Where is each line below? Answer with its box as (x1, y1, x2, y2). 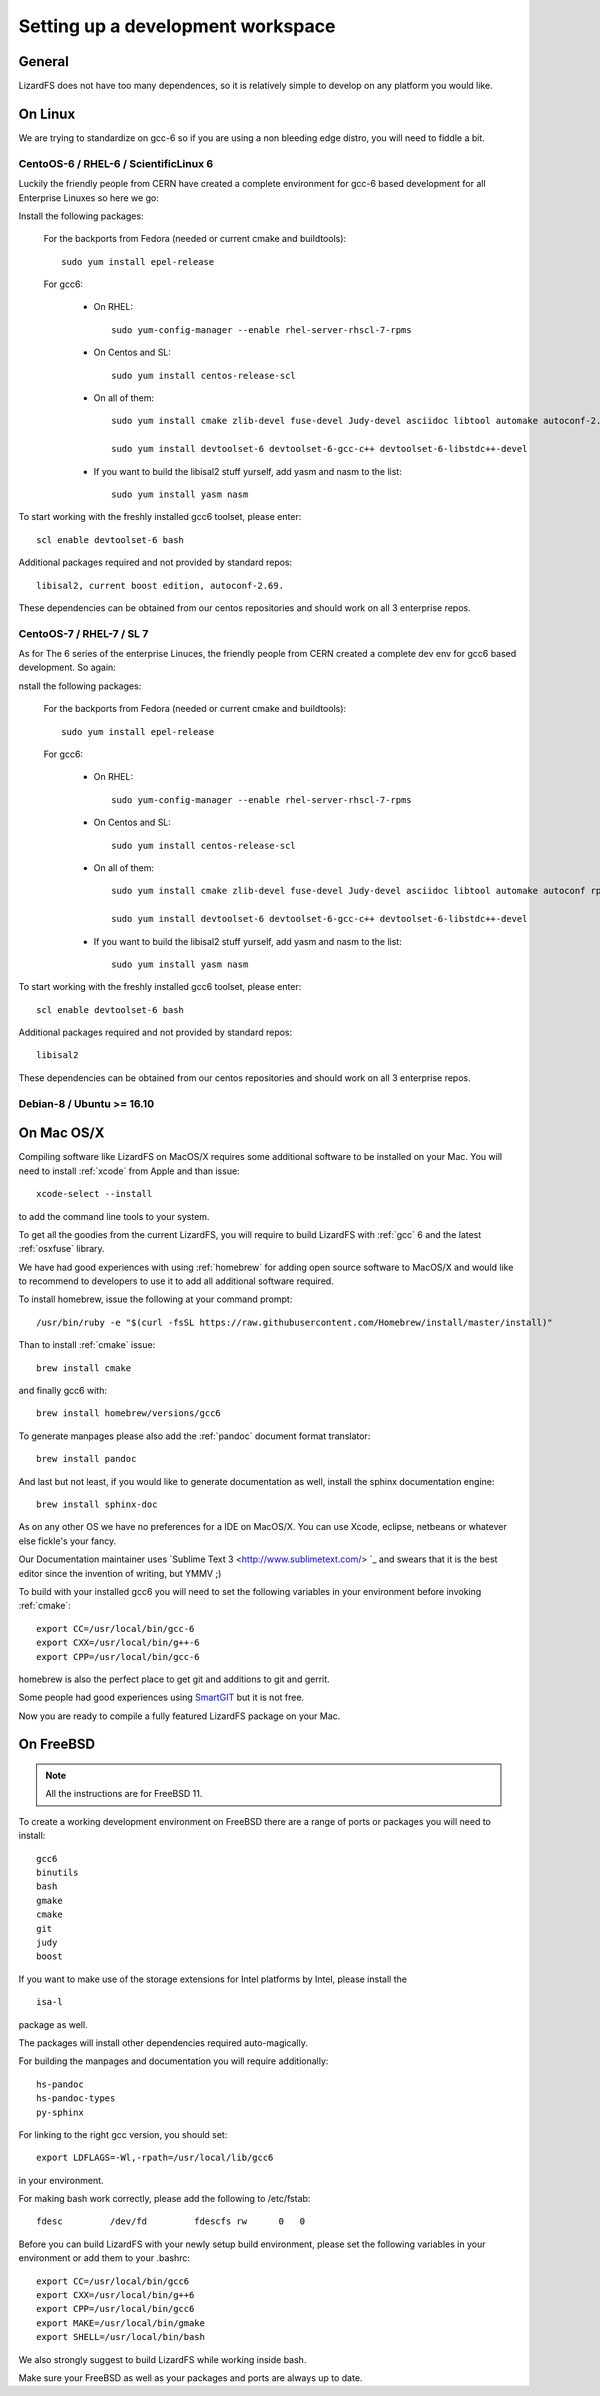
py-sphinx (36, 2106, 84, 2118)
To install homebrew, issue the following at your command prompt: (18, 1293, 293, 1305)
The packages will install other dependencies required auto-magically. (18, 2036, 309, 2049)
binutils (36, 1867, 79, 1879)
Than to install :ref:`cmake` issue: (18, 1339, 156, 1351)
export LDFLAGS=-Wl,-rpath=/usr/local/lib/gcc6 (36, 2152, 274, 2164)
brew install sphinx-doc (36, 1498, 158, 1510)
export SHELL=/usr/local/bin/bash (36, 2331, 205, 2343)
